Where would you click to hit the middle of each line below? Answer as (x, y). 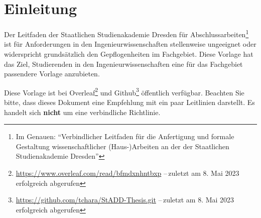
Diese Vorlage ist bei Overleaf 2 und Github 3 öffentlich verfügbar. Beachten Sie (124, 91)
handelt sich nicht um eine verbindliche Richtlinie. (82, 112)
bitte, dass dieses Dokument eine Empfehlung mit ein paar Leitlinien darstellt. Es (129, 102)
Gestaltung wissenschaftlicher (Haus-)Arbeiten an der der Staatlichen (122, 146)
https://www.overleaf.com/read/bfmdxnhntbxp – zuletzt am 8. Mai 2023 (127, 173)
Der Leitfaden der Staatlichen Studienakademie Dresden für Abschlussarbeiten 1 (126, 33)
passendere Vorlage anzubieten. (52, 74)
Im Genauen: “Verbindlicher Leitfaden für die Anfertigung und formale (125, 136)
